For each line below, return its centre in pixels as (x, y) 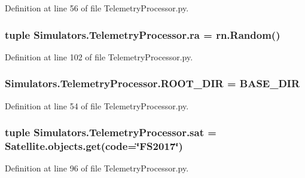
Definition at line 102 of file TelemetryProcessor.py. (99, 56)
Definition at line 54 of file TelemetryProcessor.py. (97, 105)
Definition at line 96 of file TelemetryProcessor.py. (97, 168)
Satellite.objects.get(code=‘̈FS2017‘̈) (94, 146)
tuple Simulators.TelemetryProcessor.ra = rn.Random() (143, 34)
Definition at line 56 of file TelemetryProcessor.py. (97, 8)
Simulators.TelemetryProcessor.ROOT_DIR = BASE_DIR (152, 83)
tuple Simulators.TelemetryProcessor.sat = (111, 132)
